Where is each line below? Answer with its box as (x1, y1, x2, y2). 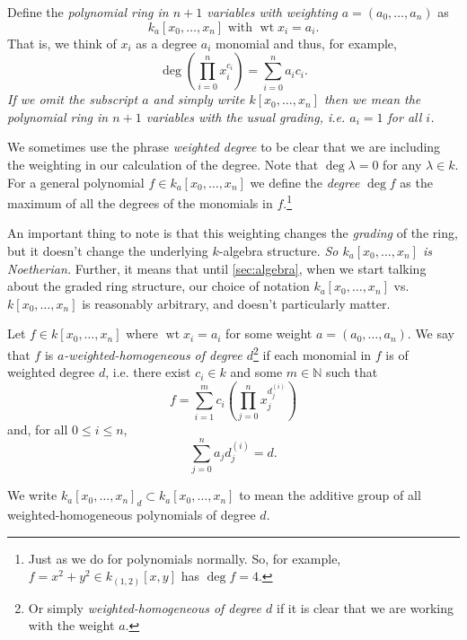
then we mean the (323, 90, 421, 109)
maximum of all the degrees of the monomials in (7, 193, 273, 212)
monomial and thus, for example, (215, 33, 397, 52)
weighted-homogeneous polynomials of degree (7, 505, 256, 524)
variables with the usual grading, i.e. (145, 107, 346, 126)
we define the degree (250, 172, 360, 191)
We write (7, 486, 57, 504)
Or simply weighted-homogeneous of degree (28, 598, 262, 617)
